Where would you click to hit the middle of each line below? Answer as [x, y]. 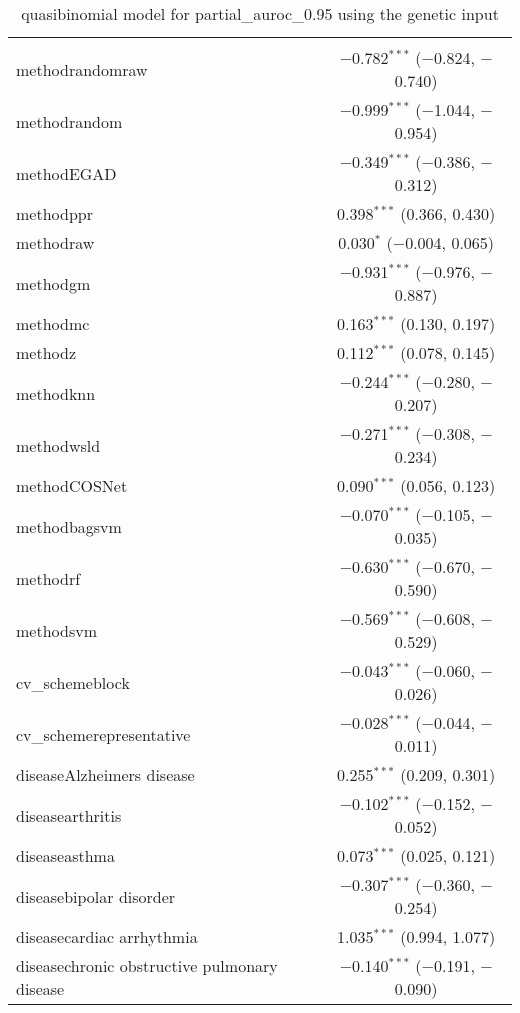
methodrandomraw [82, 69]
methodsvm [56, 630]
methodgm [53, 283]
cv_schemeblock [73, 682]
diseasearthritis [69, 815]
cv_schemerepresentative [103, 734]
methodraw [55, 242]
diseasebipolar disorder [96, 896]
